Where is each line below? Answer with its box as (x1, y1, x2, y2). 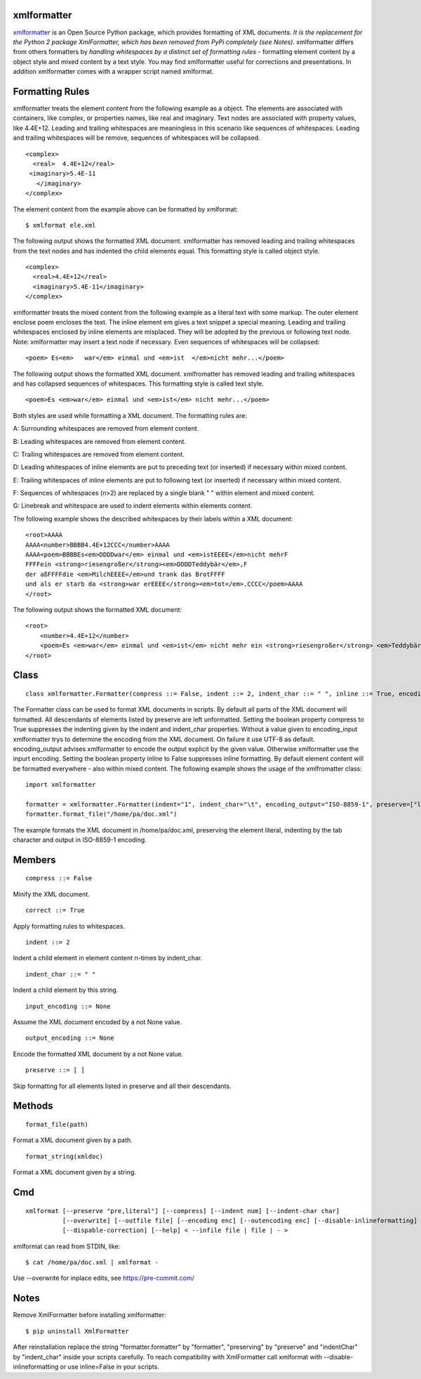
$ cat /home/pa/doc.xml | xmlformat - (25, 1258, 159, 1267)
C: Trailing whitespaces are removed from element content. (13, 450, 185, 458)
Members (13, 854, 56, 865)
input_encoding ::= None (25, 1002, 111, 1010)
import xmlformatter (25, 780, 96, 789)
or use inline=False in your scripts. (60, 1362, 159, 1371)
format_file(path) (25, 1120, 89, 1128)
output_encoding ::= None (25, 1034, 115, 1043)
